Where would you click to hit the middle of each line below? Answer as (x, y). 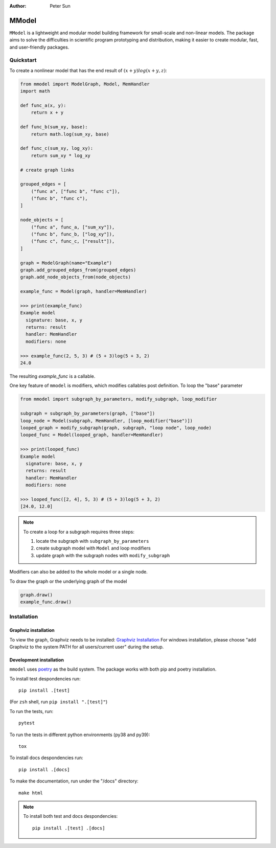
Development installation (37, 660)
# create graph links (47, 170)
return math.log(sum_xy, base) (70, 134)
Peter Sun (60, 6)
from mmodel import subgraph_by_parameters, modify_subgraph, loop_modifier (119, 399)
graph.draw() (37, 595)
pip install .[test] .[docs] (69, 828)
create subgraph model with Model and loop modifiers (93, 548)
